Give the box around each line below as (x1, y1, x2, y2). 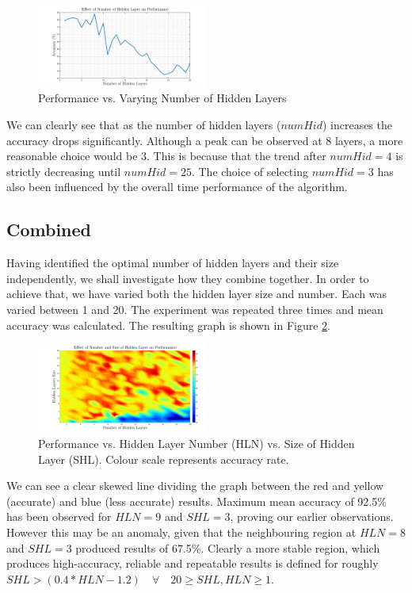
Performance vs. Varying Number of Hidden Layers (38, 90, 287, 106)
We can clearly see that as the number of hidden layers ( (6, 117, 281, 133)
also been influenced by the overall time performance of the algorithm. (6, 178, 348, 195)
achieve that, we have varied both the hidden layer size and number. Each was (6, 285, 387, 302)
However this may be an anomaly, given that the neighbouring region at (6, 523, 357, 540)
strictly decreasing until (6, 163, 121, 179)
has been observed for (6, 508, 112, 525)
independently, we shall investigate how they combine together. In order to (6, 270, 369, 286)
